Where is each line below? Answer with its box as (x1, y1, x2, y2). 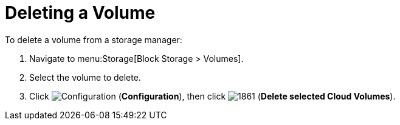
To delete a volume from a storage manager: (5, 34, 182, 45)
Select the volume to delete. (29, 72, 141, 83)
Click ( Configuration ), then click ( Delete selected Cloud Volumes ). (29, 90, 396, 101)
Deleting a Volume (5, 2, 156, 23)
